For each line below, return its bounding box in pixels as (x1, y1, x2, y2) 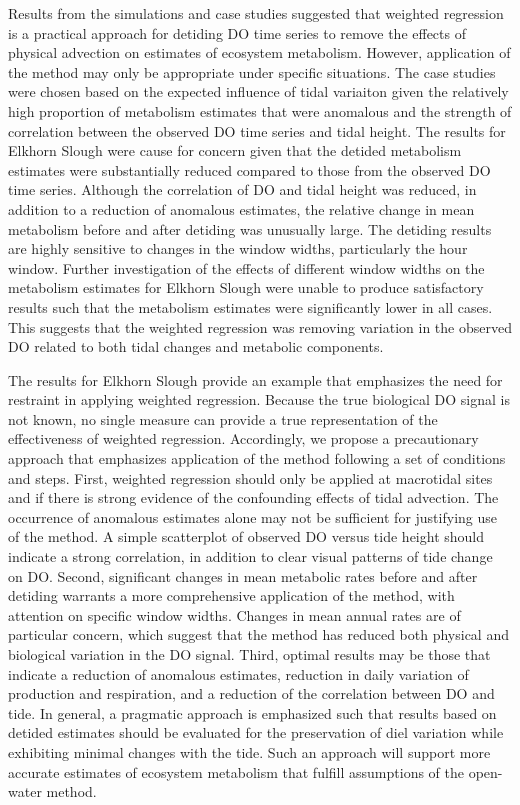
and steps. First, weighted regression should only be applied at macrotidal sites (8, 467, 493, 488)
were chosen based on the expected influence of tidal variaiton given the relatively (8, 81, 509, 102)
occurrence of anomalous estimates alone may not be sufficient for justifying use (8, 506, 497, 527)
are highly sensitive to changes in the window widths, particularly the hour (8, 238, 468, 259)
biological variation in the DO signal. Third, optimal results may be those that (8, 644, 491, 664)
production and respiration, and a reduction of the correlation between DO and (8, 683, 495, 704)
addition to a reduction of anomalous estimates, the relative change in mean (8, 198, 475, 219)
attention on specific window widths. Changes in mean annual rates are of (8, 604, 461, 625)
